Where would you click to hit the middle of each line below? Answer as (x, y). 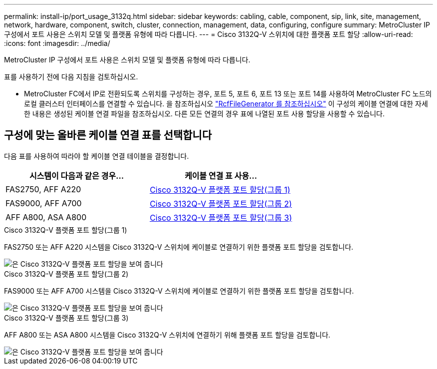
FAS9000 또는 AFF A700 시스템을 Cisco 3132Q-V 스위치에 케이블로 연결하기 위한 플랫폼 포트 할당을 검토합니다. (179, 291)
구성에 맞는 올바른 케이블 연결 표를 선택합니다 (108, 135)
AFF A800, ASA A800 (46, 217)
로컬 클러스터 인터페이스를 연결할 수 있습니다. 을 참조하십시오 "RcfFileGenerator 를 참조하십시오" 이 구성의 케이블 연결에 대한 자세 (226, 104)
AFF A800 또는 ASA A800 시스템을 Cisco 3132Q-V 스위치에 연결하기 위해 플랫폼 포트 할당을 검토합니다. (167, 335)
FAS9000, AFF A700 (44, 203)
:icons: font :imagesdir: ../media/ (57, 43)
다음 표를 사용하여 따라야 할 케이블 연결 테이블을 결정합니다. (97, 156)
